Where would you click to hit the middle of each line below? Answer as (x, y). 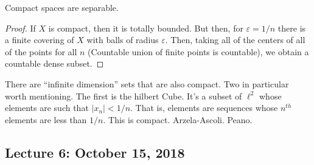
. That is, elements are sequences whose (204, 108)
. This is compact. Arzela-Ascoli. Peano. (178, 119)
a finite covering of (40, 40)
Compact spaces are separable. (62, 7)
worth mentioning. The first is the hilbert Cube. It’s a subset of (124, 96)
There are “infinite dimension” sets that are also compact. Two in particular (147, 83)
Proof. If (20, 28)
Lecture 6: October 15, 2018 (95, 152)
